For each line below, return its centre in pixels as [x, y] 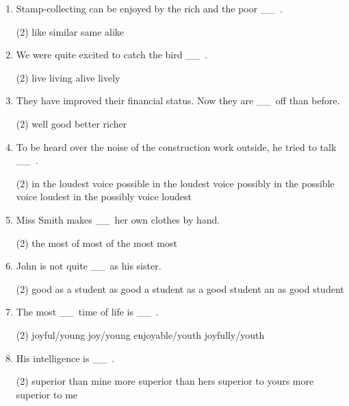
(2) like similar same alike [70, 31]
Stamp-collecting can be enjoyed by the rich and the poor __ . [149, 8]
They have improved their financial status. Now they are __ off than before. [178, 100]
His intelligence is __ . [65, 358]
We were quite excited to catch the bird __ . [112, 55]
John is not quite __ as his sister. [89, 266]
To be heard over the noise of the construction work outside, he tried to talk [176, 146]
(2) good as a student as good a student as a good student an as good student [180, 288]
